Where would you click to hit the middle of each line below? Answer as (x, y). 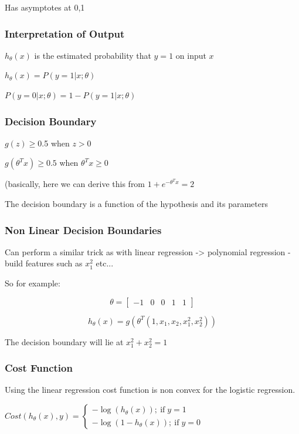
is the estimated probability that (93, 55)
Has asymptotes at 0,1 (45, 7)
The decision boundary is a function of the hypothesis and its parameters (136, 203)
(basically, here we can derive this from (75, 184)
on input (191, 55)
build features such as (44, 263)
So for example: (33, 283)
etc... (105, 263)
